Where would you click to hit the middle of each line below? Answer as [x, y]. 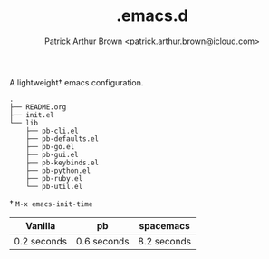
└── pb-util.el [54, 186]
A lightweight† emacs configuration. [77, 82]
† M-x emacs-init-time [51, 203]
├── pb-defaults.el [62, 139]
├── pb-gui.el [52, 154]
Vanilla [41, 225]
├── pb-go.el [50, 146]
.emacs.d [152, 16]
